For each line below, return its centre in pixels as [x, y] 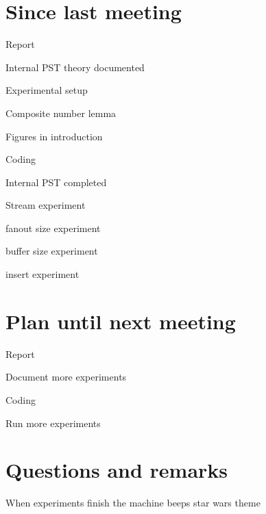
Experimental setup [47, 90]
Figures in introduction [54, 136]
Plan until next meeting [121, 321]
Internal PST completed [56, 182]
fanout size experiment [53, 228]
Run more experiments [53, 423]
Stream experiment [46, 205]
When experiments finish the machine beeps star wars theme [133, 503]
